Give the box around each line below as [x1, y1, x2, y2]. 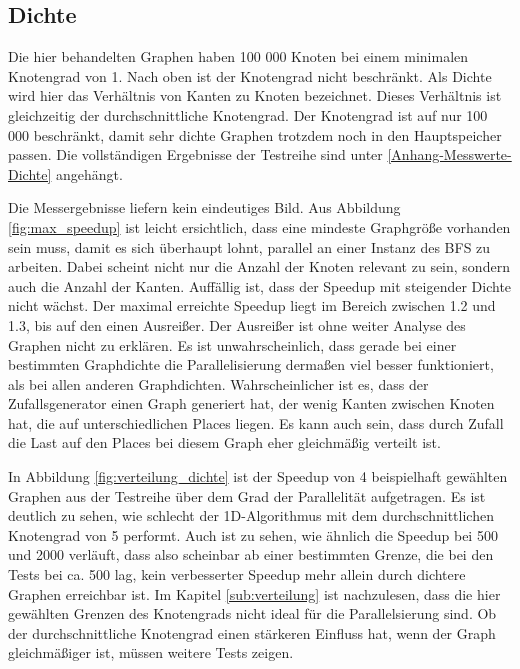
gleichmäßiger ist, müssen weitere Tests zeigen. [8, 642, 294, 663]
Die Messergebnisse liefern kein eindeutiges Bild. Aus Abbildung [8, 197, 401, 218]
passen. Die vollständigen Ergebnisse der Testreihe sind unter [8, 144, 383, 165]
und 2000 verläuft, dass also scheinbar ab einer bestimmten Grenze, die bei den [8, 544, 494, 565]
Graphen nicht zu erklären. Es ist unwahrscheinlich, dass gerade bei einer [8, 334, 457, 355]
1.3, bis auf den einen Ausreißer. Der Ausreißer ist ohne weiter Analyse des [8, 314, 466, 335]
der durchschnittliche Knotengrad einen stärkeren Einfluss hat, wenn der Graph [8, 622, 496, 643]
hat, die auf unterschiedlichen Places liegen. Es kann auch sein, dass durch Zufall [8, 412, 504, 433]
